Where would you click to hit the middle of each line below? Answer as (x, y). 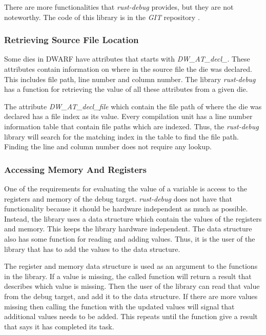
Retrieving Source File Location (71, 40)
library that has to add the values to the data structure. (92, 249)
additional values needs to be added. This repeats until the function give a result (131, 316)
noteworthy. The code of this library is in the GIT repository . (102, 17)
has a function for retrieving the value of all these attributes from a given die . (126, 89)
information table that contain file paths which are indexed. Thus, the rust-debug (131, 126)
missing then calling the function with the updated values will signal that (119, 306)
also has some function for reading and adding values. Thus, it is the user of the (130, 238)
